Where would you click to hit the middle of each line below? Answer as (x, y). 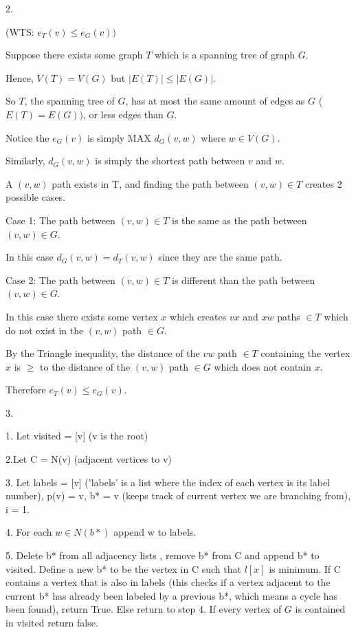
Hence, (20, 77)
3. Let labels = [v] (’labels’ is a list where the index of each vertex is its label (168, 482)
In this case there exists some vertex (82, 316)
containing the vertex (305, 353)
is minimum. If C (305, 568)
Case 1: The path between (60, 220)
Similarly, (25, 161)
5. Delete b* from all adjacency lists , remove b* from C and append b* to (163, 555)
